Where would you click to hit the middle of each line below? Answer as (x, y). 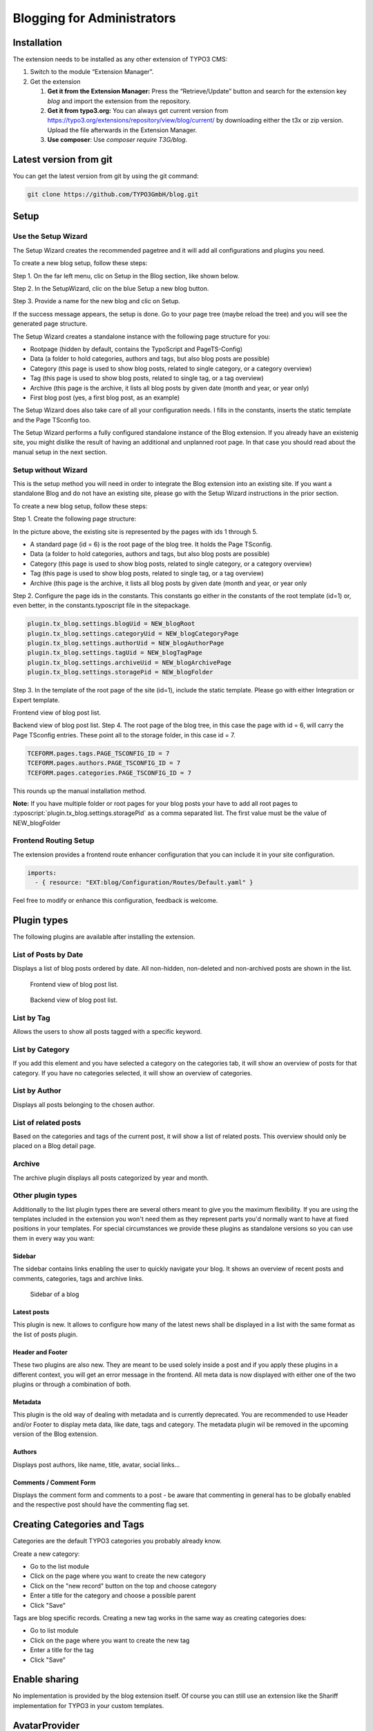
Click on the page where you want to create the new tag (110, 1640)
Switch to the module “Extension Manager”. (92, 72)
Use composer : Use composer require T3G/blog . (117, 140)
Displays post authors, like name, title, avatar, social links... (96, 1464)
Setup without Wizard (50, 469)
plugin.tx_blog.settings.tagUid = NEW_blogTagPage (115, 653)
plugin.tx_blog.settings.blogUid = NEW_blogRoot (111, 624)
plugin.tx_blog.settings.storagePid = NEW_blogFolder (120, 672)
